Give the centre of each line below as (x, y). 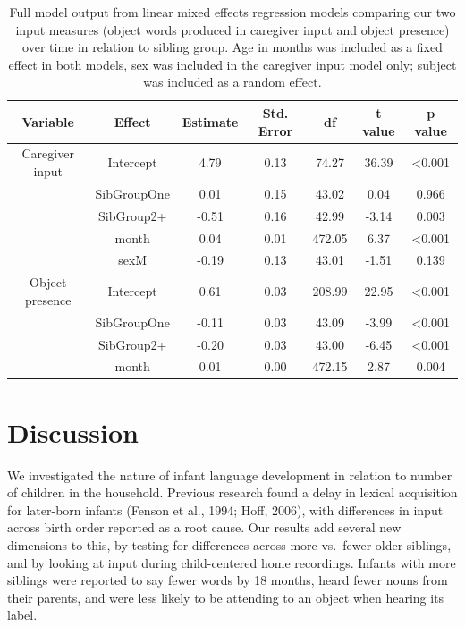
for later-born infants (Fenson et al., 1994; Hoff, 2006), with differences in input (225, 509)
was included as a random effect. (232, 82)
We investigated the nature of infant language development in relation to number (230, 474)
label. (22, 615)
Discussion (73, 432)
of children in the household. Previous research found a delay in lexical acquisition (232, 492)
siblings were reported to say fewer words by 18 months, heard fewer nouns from (228, 580)
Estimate (210, 121)
